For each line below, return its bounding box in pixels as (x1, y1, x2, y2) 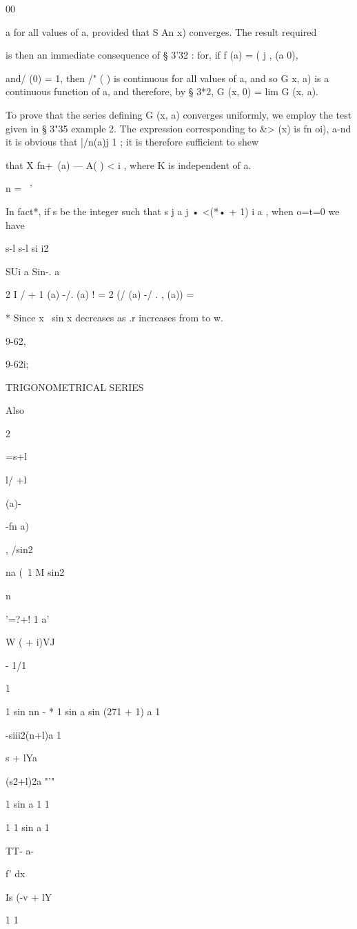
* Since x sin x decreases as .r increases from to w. (6, 310, 223, 324)
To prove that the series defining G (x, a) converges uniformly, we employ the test (6, 107, 352, 121)
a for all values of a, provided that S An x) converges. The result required (6, 24, 317, 39)
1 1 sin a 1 (6, 819, 50, 834)
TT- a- (6, 843, 34, 857)
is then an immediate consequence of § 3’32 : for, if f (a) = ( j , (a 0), (6, 48, 298, 62)
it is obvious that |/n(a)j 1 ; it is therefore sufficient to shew (6, 134, 259, 149)
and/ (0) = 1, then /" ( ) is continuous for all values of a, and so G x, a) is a (6, 70, 329, 85)
